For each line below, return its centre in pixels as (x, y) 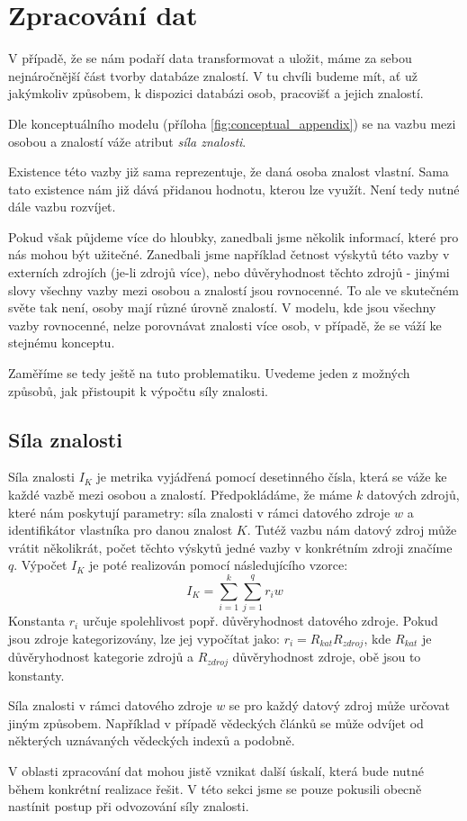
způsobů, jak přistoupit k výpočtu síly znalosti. (138, 390)
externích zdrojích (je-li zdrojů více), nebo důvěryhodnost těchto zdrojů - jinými (229, 272)
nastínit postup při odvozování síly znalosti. (129, 806)
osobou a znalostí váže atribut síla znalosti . (127, 141)
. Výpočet (40, 565)
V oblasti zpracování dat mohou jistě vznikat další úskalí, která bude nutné (216, 770)
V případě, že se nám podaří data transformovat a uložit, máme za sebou (210, 58)
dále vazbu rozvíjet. (62, 207)
